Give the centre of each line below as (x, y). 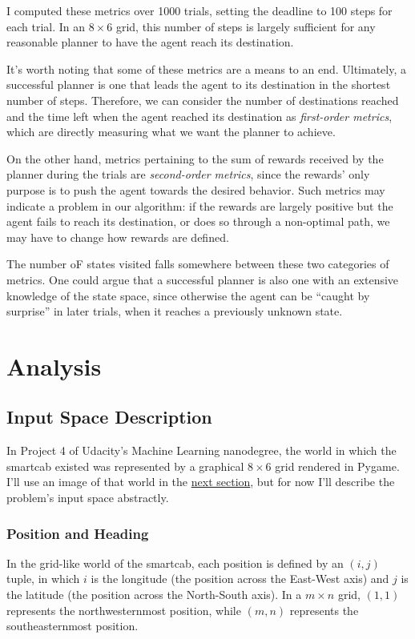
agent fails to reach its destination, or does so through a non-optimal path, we (198, 221)
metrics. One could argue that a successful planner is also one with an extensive (203, 279)
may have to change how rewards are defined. (118, 237)
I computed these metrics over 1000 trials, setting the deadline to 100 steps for (199, 10)
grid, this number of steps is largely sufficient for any (246, 26)
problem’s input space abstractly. (88, 498)
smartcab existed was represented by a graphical (125, 466)
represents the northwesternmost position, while (124, 610)
